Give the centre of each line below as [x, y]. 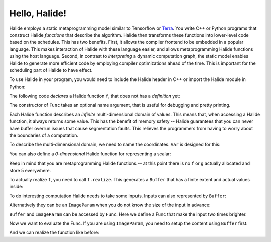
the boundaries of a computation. [44, 135]
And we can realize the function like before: [54, 233]
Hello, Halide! [38, 13]
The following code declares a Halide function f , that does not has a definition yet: [95, 96]
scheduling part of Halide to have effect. [51, 70]
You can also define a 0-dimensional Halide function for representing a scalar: [90, 154]
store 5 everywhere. [30, 170]
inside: [16, 187]
